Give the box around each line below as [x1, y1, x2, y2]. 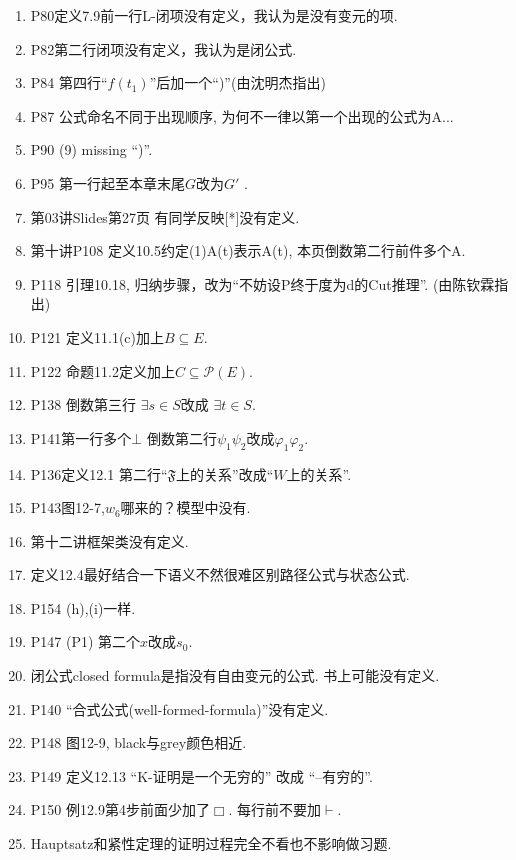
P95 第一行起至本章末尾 [30, 172, 185, 193]
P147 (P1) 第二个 [30, 631, 141, 652]
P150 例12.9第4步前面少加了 [30, 799, 210, 820]
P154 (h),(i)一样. [30, 597, 136, 618]
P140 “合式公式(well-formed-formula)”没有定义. [30, 698, 329, 719]
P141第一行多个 [30, 427, 132, 448]
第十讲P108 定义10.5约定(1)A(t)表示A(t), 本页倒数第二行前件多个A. [30, 240, 466, 261]
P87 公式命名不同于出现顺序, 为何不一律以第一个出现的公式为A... [30, 105, 454, 126]
